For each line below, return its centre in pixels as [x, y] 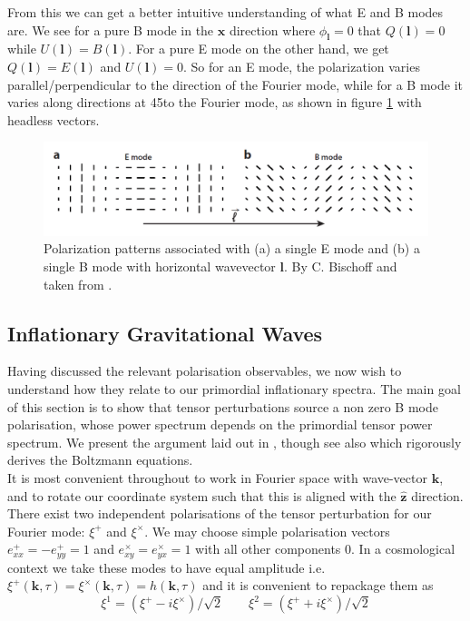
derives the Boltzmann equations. [100, 460]
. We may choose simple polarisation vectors [267, 531]
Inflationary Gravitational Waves [165, 333]
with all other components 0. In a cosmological [325, 549]
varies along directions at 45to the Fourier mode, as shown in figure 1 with [215, 102]
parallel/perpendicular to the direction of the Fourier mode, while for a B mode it [235, 84]
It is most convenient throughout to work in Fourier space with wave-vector [217, 478]
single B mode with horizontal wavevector [160, 266]
